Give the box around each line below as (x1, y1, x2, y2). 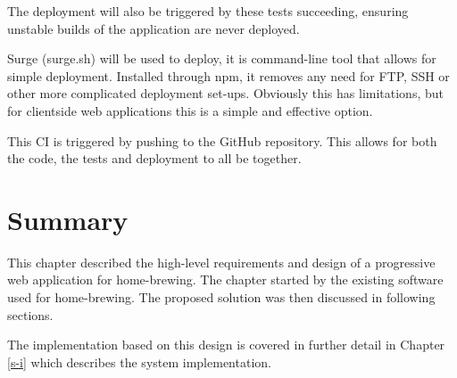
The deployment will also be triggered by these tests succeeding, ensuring (7, 2, 409, 20)
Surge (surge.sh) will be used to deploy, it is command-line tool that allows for (7, 49, 436, 68)
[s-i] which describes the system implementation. (7, 352, 271, 371)
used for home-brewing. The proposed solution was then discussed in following (7, 288, 436, 307)
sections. (7, 305, 54, 324)
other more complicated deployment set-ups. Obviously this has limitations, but (7, 84, 444, 103)
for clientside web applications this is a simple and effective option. (7, 101, 373, 119)
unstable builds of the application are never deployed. (7, 19, 300, 37)
